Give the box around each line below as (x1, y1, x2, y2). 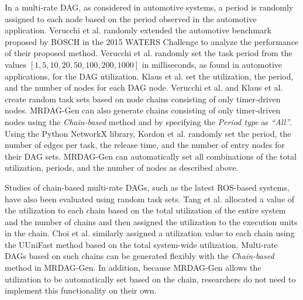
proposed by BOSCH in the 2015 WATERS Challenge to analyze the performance (5, 35, 299, 47)
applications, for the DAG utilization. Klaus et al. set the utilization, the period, (5, 70, 294, 82)
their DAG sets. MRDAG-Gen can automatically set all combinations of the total (5, 150, 297, 162)
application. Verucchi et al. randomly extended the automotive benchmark (5, 24, 271, 36)
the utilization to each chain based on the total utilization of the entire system (5, 204, 286, 216)
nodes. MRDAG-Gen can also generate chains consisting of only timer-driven (5, 104, 281, 116)
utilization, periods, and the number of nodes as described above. (5, 161, 239, 174)
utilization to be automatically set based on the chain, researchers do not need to (5, 273, 296, 285)
